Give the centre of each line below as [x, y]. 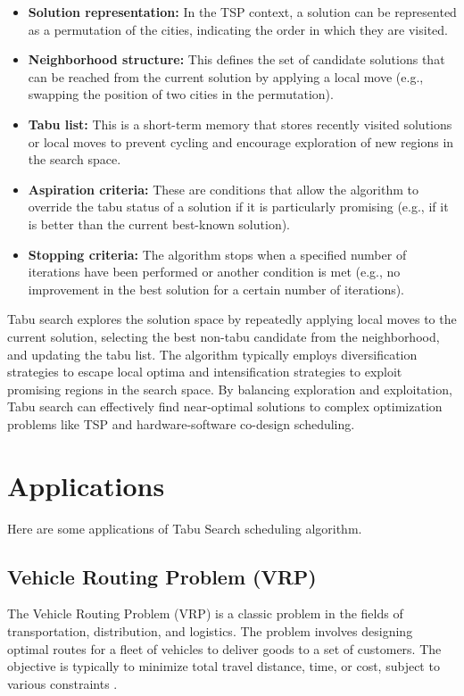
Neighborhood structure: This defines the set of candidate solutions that [236, 59]
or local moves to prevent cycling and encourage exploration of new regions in [241, 141]
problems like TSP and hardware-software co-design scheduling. [181, 423]
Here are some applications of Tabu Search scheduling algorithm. [185, 528]
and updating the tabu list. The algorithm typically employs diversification [212, 354]
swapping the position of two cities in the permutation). [181, 94]
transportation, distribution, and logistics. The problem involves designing [210, 630]
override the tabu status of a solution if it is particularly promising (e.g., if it [238, 207]
